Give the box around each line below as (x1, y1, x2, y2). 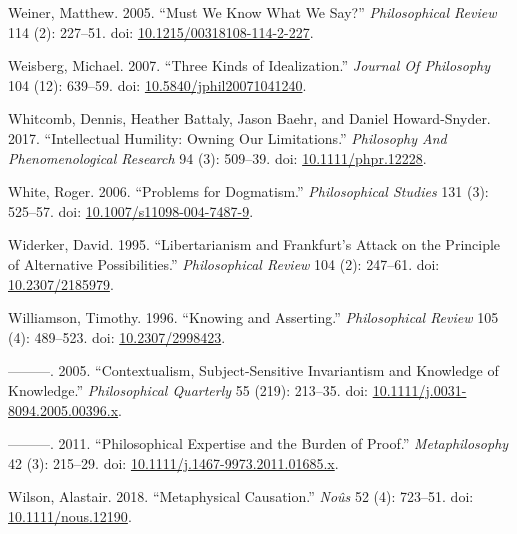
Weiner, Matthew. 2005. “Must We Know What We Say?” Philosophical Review (8, 2, 497, 22)
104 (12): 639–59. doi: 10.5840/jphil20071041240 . (8, 74, 307, 95)
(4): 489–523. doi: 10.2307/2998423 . (8, 326, 226, 347)
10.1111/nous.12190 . (8, 505, 132, 526)
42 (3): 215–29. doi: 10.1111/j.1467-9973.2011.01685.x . (8, 452, 339, 473)
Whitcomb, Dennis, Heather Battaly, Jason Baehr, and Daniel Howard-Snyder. (8, 108, 491, 129)
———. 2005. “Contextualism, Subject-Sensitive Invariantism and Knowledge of (8, 360, 499, 381)
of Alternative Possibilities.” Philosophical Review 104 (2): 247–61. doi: (8, 253, 440, 274)
